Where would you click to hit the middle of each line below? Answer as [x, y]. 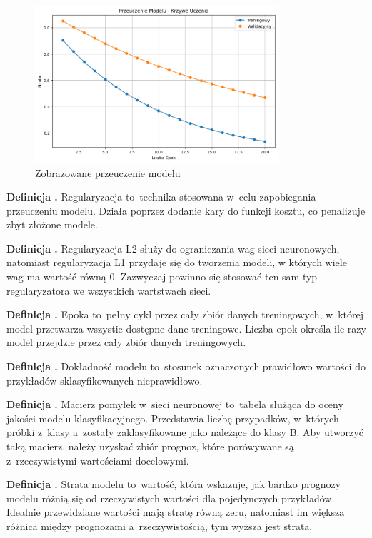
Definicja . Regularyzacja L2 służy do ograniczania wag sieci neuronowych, [173, 248]
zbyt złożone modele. [52, 224]
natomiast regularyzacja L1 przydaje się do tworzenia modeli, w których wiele [177, 262]
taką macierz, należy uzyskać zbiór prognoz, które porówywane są [150, 446]
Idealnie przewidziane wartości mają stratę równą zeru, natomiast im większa [176, 512]
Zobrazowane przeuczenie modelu [108, 172]
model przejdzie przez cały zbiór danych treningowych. [126, 342]
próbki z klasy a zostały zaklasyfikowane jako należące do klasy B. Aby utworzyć [185, 432]
